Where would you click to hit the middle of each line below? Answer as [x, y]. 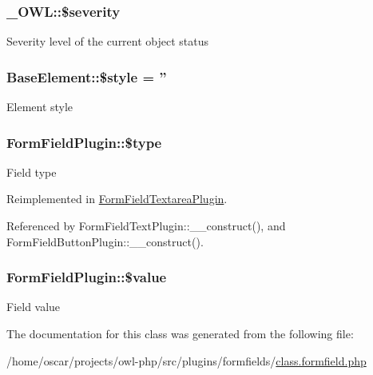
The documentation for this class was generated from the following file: [180, 334]
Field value [34, 307]
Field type [32, 172]
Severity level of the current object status [108, 41]
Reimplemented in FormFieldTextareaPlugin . [117, 199]
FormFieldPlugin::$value [87, 277]
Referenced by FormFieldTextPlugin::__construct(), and [146, 226]
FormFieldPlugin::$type [84, 142]
